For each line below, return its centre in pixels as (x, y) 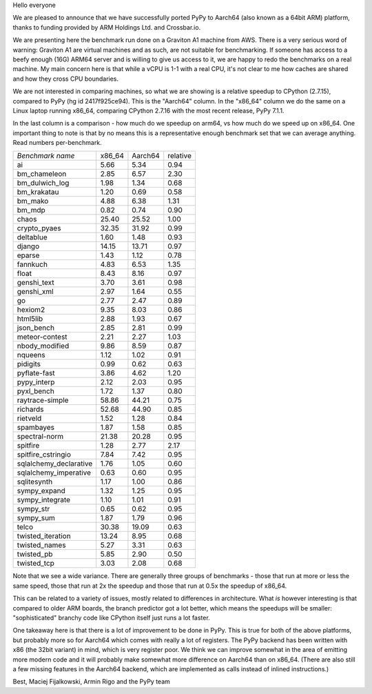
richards (30, 409)
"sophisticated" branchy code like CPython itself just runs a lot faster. (111, 618)
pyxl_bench (35, 391)
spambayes (36, 428)
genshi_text (35, 283)
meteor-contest (42, 337)
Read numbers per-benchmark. (58, 143)
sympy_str (33, 509)
